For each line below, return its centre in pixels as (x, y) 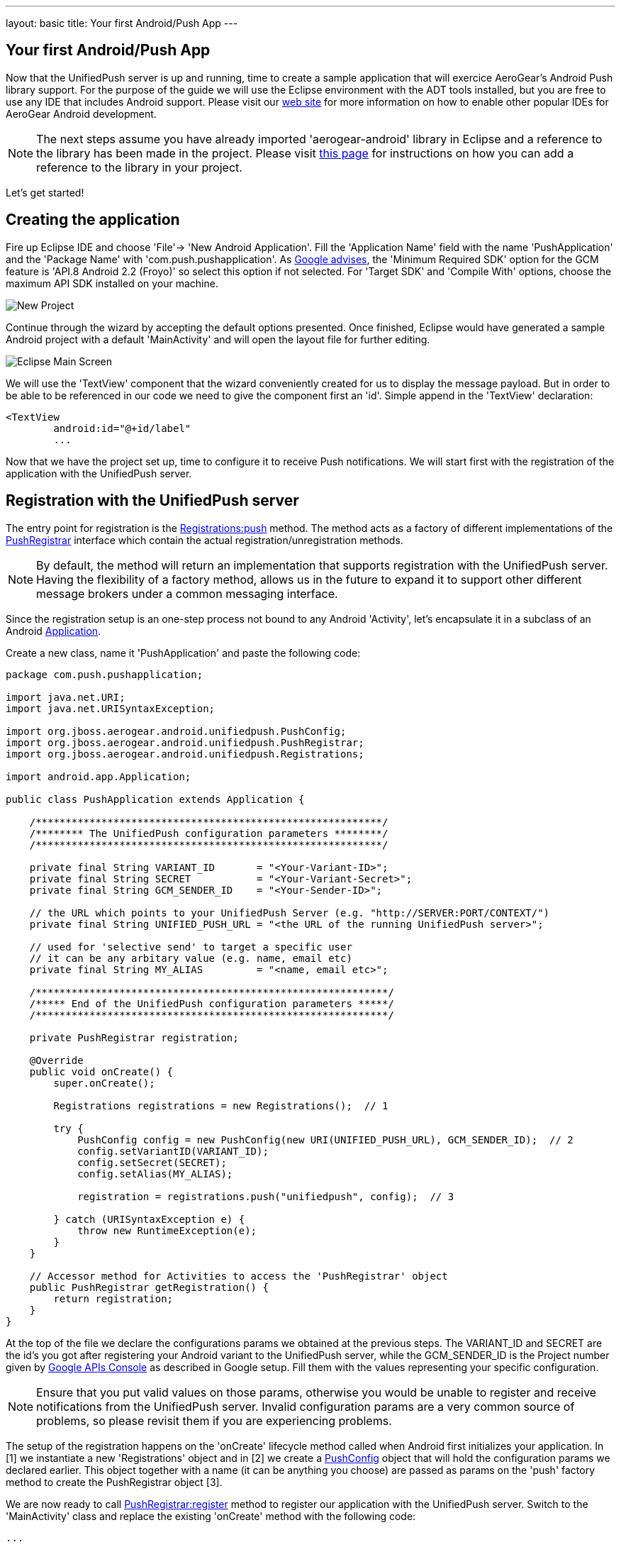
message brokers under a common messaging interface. (187, 593)
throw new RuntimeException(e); (167, 1230)
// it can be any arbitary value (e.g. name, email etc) (191, 958)
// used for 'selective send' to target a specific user (191, 947)
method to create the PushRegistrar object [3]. (114, 1482)
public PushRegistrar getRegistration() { (149, 1287)
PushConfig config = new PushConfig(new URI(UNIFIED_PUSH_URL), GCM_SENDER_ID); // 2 (325, 1140)
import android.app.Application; (99, 776)
